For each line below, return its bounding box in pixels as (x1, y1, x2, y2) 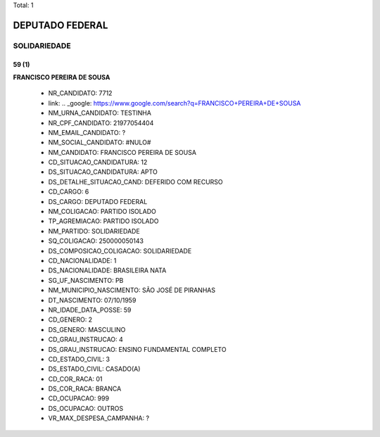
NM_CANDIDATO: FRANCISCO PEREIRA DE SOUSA (48, 148, 197, 156)
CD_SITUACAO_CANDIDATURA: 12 (48, 158, 148, 167)
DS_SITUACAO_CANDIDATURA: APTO (48, 167, 158, 176)
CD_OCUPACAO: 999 (48, 394, 109, 403)
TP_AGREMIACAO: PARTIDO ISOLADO (48, 217, 159, 225)
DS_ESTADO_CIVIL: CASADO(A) (48, 365, 141, 373)
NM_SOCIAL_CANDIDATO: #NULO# (48, 138, 151, 147)
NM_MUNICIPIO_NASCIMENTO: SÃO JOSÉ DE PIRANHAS (48, 286, 216, 295)
